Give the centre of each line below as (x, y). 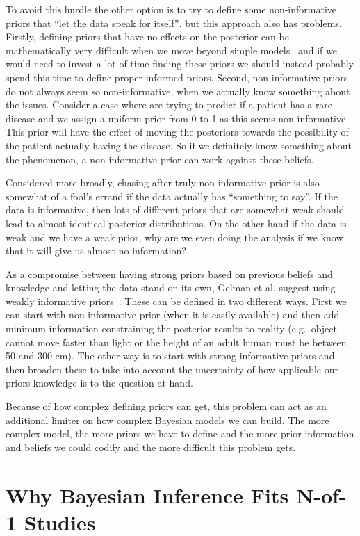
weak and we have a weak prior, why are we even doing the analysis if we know (174, 237)
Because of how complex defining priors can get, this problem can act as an (166, 406)
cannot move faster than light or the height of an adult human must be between (176, 342)
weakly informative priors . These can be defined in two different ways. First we (176, 301)
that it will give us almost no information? (96, 251)
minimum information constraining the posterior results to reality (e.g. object (171, 328)
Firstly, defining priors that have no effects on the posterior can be (147, 36)
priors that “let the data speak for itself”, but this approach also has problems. (174, 23)
